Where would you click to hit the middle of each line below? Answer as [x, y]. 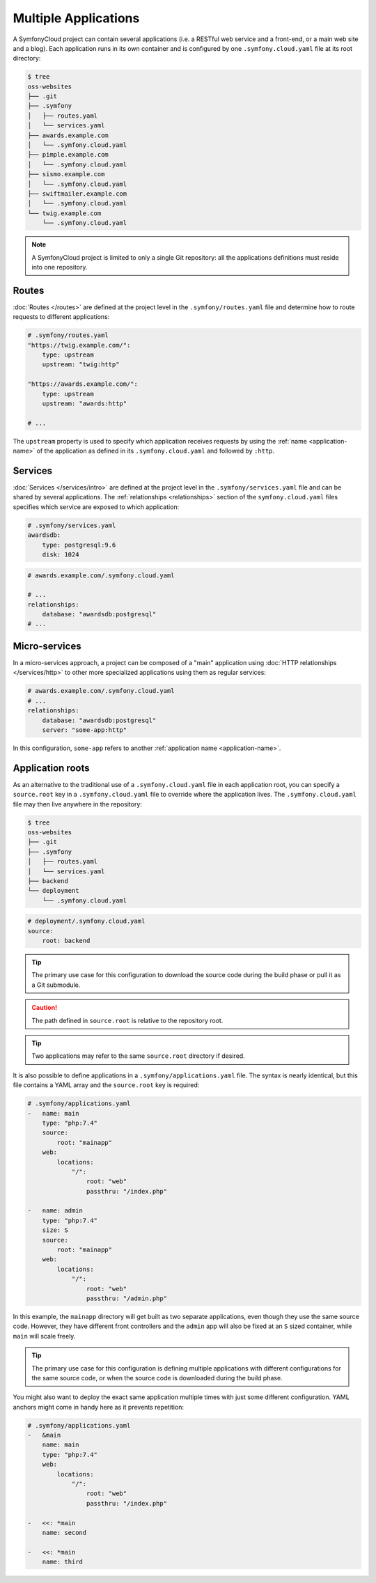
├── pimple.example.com [68, 155]
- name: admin [55, 1211]
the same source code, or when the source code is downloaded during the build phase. [157, 1378]
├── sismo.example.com [66, 174]
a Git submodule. [56, 985]
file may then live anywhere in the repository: [78, 804]
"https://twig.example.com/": [79, 345]
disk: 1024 [61, 554]
